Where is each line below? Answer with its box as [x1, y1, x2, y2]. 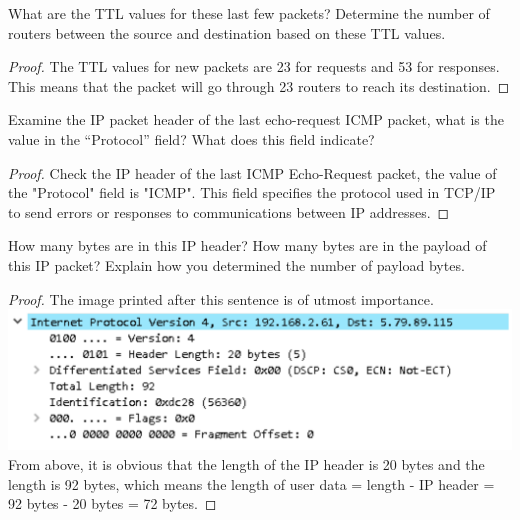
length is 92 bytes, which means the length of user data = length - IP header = [8, 473, 495, 494]
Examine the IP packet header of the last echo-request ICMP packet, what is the [8, 109, 504, 130]
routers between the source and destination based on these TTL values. [8, 22, 446, 43]
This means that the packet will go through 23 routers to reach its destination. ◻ [8, 75, 510, 96]
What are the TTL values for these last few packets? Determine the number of [8, 3, 490, 23]
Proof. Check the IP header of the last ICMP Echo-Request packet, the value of [8, 162, 497, 183]
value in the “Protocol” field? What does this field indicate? [8, 128, 375, 149]
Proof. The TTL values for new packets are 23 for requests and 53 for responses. [8, 56, 500, 77]
